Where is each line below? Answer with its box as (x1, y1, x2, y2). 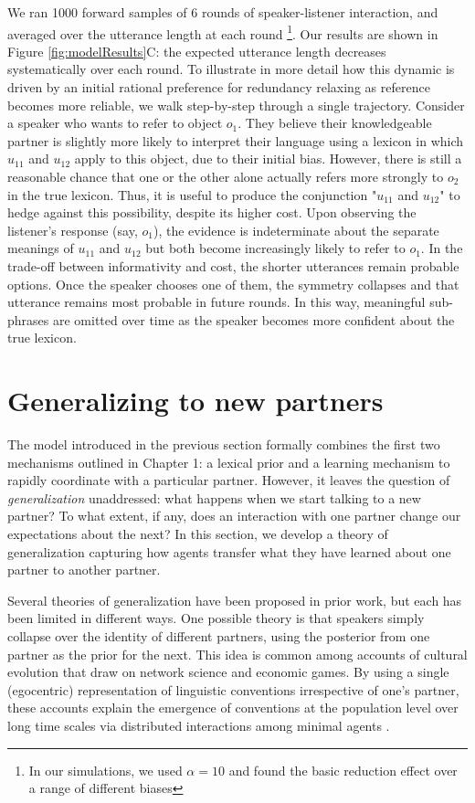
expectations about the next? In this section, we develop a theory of (7, 524, 388, 544)
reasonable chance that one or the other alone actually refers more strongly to (7, 167, 444, 185)
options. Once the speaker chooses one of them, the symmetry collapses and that (7, 274, 459, 293)
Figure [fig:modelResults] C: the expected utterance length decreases (7, 41, 386, 60)
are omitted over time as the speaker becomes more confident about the (52, 310, 455, 329)
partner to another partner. (7, 560, 161, 579)
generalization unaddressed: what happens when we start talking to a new (7, 488, 421, 507)
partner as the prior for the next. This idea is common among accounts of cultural (7, 644, 468, 663)
